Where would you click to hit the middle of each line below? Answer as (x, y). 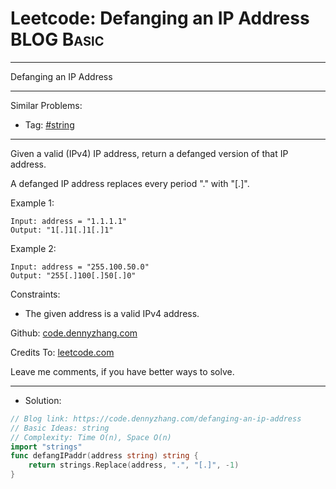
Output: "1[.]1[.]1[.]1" (62, 230)
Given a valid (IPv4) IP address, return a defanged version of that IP (149, 153)
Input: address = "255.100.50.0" (80, 267)
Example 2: (33, 248)
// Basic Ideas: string (60, 428)
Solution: (43, 400)
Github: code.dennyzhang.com (74, 333)
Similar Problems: (46, 105)
